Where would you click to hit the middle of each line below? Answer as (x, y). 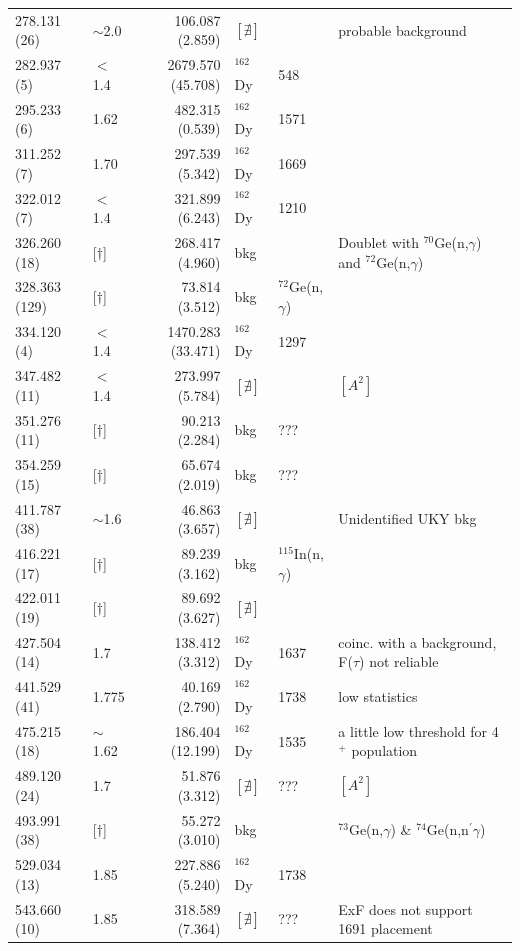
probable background (402, 29)
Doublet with (379, 241)
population (384, 750)
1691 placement (385, 928)
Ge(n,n (447, 829)
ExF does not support (405, 908)
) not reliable (399, 661)
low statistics (378, 696)
